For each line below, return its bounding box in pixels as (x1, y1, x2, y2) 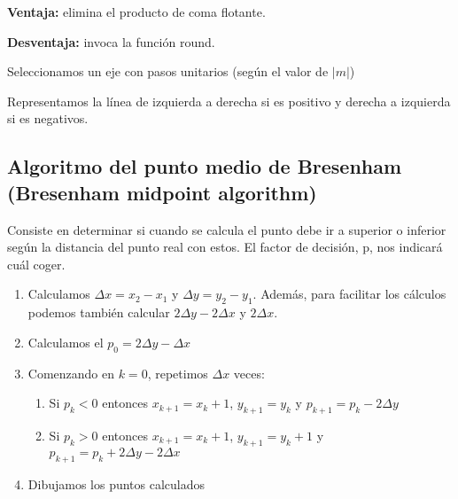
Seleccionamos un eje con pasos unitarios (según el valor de (7, 62, 329, 81)
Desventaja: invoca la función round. (7, 32, 215, 51)
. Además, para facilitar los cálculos (252, 285, 446, 303)
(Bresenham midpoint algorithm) (7, 178, 317, 206)
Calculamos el (27, 332, 104, 351)
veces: (233, 363, 265, 382)
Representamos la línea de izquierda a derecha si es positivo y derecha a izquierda (7, 91, 451, 110)
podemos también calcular (27, 303, 170, 322)
